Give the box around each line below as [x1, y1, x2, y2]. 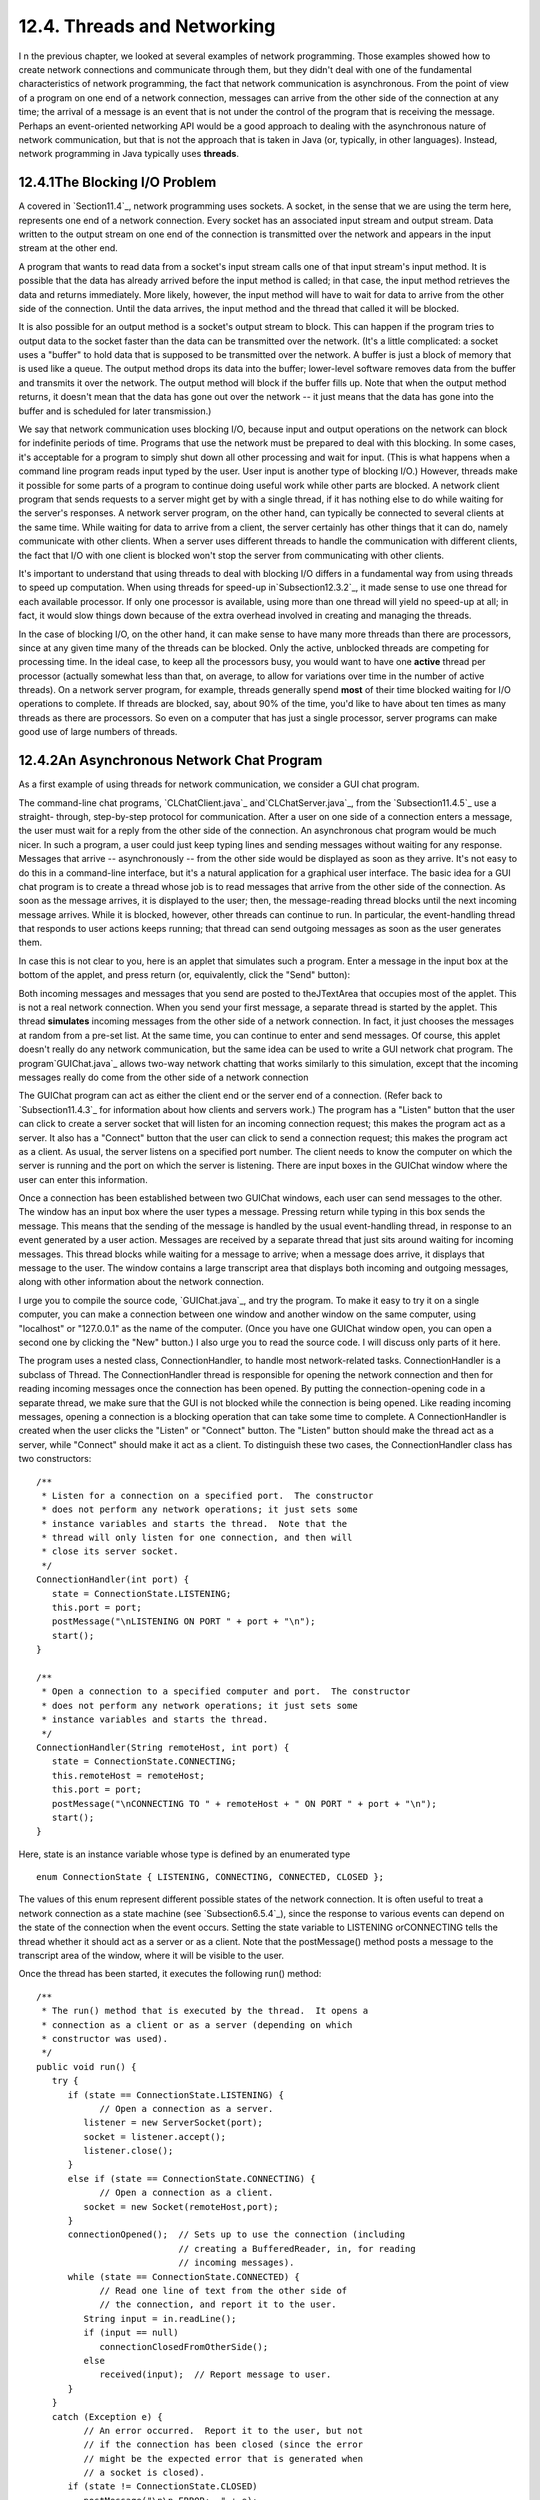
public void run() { [36, 2061, 137, 2072]
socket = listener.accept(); [83, 2131, 227, 2142]
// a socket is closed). [83, 2467, 205, 2479]
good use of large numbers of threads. [18, 726, 178, 738]
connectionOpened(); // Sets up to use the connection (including [67, 2229, 406, 2240]
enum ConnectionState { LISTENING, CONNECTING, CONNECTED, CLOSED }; [36, 1871, 385, 1883]
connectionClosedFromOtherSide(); [99, 2341, 269, 2352]
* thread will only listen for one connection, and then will [41, 1532, 353, 1544]
